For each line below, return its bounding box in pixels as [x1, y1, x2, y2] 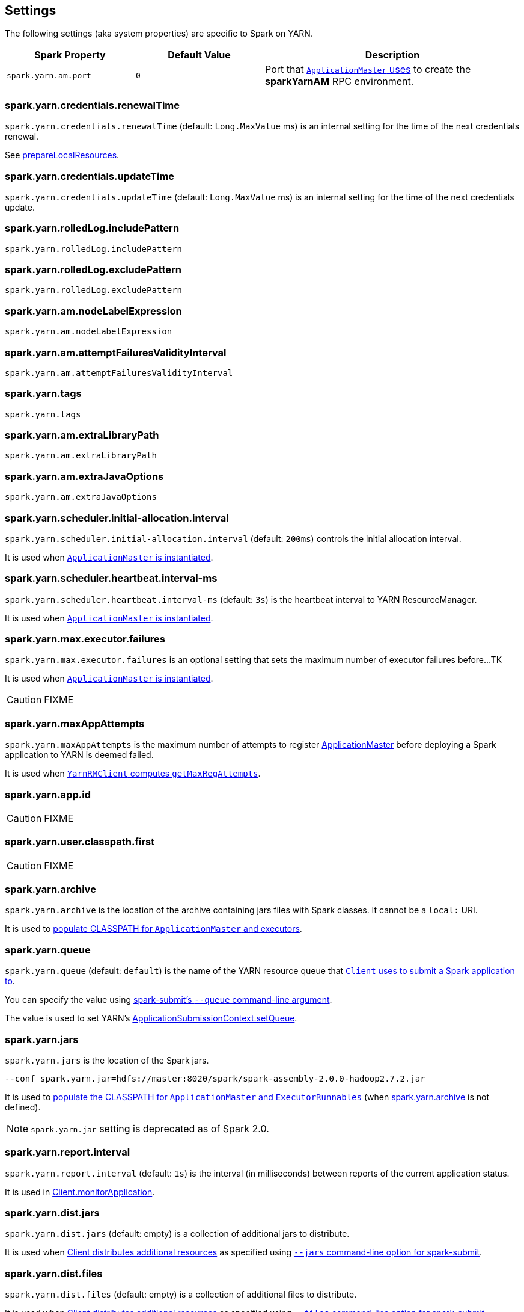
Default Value [168, 49, 231, 61]
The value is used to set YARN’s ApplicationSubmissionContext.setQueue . [5, 1013, 297, 1024]
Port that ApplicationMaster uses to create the [265, 63, 471, 76]
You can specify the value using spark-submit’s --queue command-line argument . [5, 994, 332, 1005]
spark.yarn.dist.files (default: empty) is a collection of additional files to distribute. [5, 1289, 357, 1300]
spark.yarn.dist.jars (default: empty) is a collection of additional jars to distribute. [5, 1228, 350, 1239]
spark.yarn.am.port [7, 70, 91, 80]
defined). [5, 1101, 41, 1112]
